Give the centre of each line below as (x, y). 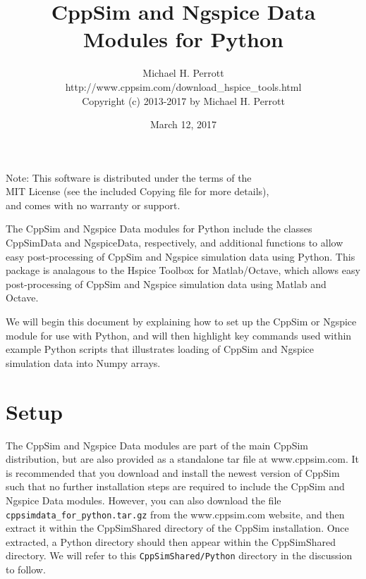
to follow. (26, 569)
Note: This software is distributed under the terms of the (129, 177)
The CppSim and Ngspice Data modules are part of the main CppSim (157, 445)
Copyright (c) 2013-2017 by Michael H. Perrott (183, 100)
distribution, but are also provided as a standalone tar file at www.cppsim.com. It (183, 459)
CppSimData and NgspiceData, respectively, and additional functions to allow (175, 243)
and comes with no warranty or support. (93, 205)
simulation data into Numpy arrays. (83, 362)
